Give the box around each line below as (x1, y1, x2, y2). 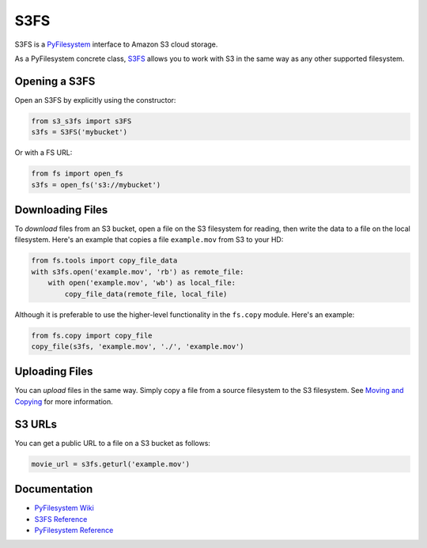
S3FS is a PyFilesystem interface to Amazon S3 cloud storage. (14, 40, 218, 49)
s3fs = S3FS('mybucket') (31, 127, 128, 137)
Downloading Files (14, 202, 108, 217)
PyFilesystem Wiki (34, 503, 94, 513)
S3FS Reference (34, 514, 88, 523)
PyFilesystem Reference (34, 526, 114, 535)
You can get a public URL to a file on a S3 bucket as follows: (14, 438, 211, 448)
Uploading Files (14, 365, 93, 379)
